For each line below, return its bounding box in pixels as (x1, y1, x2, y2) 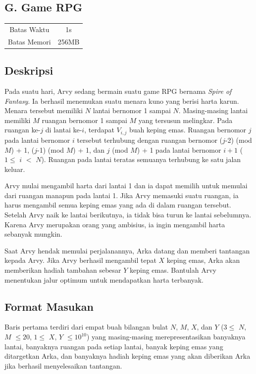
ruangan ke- (4, 125, 41, 135)
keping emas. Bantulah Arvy (129, 265, 216, 275)
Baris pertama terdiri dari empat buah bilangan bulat (4, 322, 168, 332)
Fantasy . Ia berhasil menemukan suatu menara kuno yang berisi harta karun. (4, 95, 239, 106)
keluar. (4, 164, 25, 174)
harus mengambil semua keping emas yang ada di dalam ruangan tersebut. (4, 200, 231, 210)
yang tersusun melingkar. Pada (138, 115, 233, 125)
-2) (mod (225, 134, 252, 145)
